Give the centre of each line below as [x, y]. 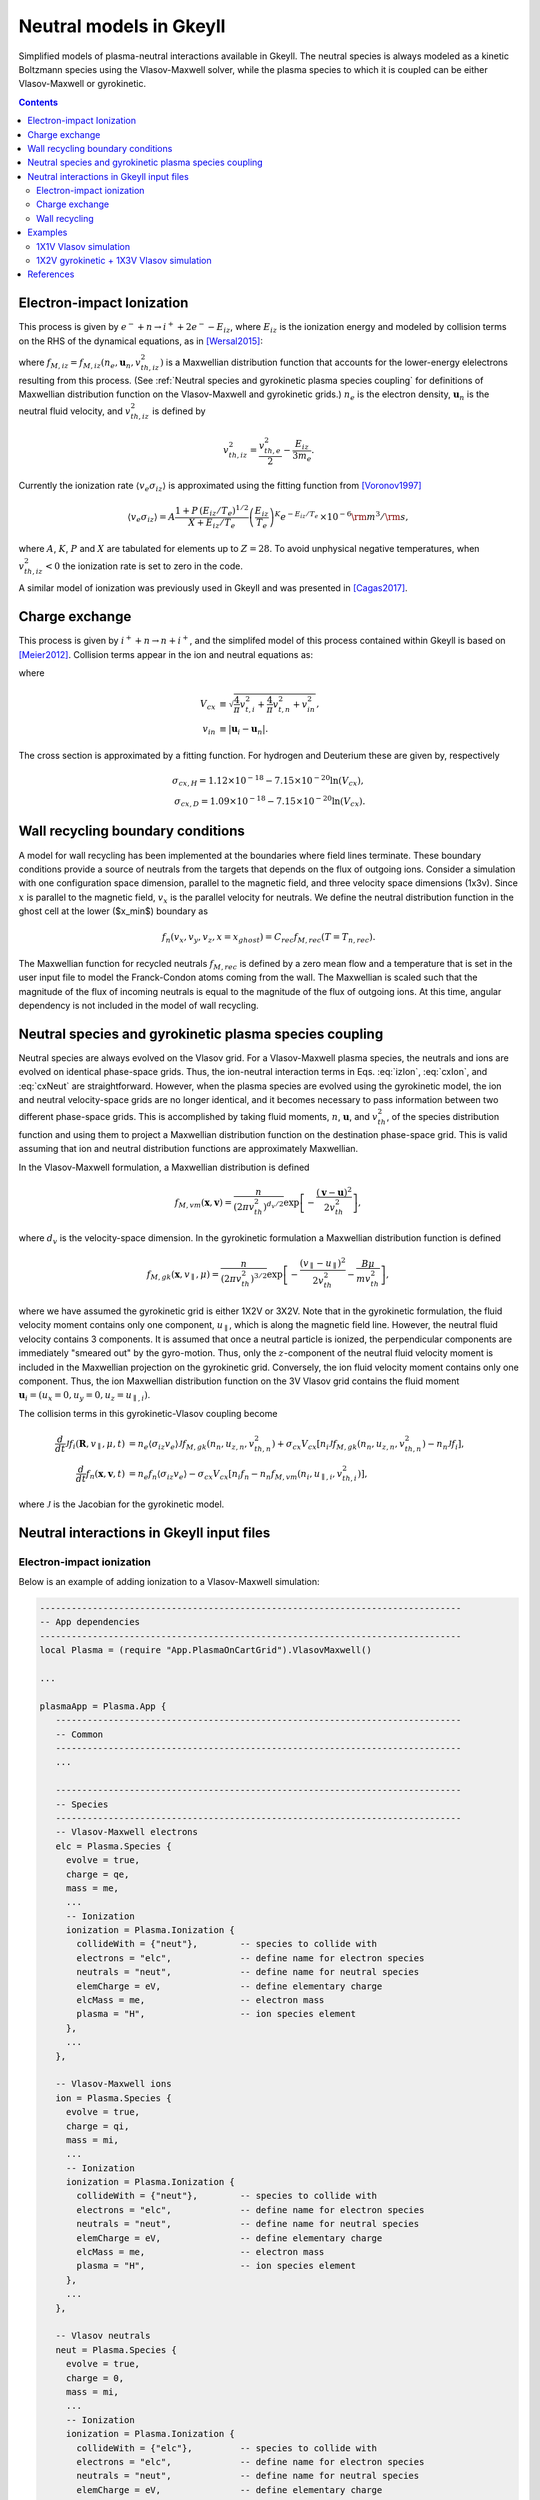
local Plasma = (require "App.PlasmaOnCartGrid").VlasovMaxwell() [205, 1650]
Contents [38, 102]
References [51, 274]
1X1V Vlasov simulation [83, 246]
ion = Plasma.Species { [113, 2098]
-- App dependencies [89, 1622]
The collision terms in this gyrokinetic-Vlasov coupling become [148, 1413]
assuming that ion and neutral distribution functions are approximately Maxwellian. [188, 1149]
